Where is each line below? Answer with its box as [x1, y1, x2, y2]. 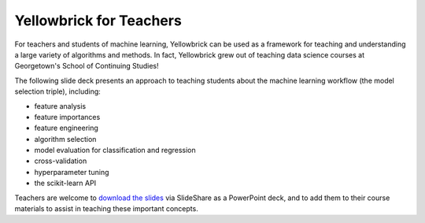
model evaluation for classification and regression [34, 146, 196, 155]
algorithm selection [34, 134, 97, 143]
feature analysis [34, 101, 87, 110]
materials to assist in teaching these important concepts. [14, 204, 198, 214]
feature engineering [34, 123, 98, 133]
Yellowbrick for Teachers [14, 12, 183, 29]
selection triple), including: [14, 87, 102, 96]
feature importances [34, 112, 101, 121]
